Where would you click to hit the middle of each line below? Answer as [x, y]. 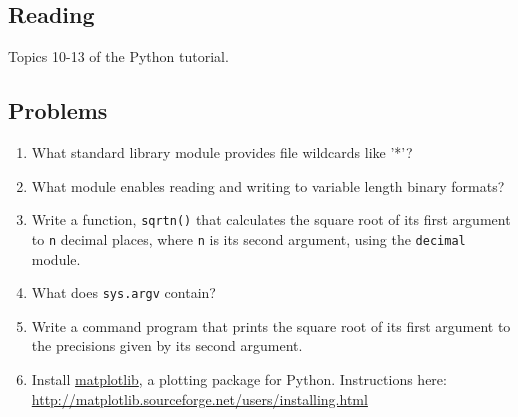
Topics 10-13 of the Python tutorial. [118, 56]
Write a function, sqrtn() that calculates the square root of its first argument [271, 219]
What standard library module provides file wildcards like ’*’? [222, 152]
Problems [58, 110]
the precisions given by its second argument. [167, 345]
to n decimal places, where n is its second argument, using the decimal [248, 238]
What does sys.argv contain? [123, 292]
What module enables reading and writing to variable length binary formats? [268, 185]
